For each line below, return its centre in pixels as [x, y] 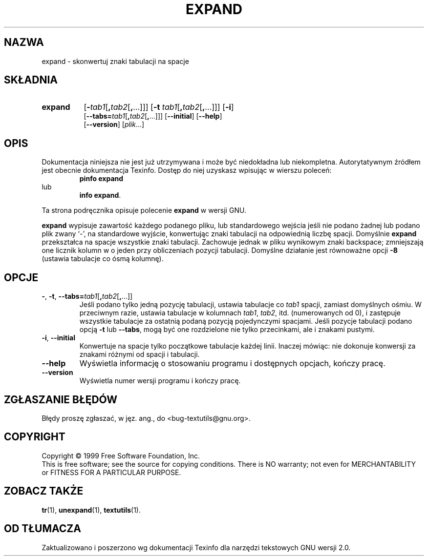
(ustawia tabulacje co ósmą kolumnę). [103, 259]
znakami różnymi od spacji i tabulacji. [139, 354]
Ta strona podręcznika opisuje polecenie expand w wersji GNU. [144, 210]
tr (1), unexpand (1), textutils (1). [91, 510]
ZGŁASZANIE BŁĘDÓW [61, 399]
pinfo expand [101, 179]
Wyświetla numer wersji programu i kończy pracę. [160, 381]
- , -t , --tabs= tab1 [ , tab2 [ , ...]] [87, 296]
